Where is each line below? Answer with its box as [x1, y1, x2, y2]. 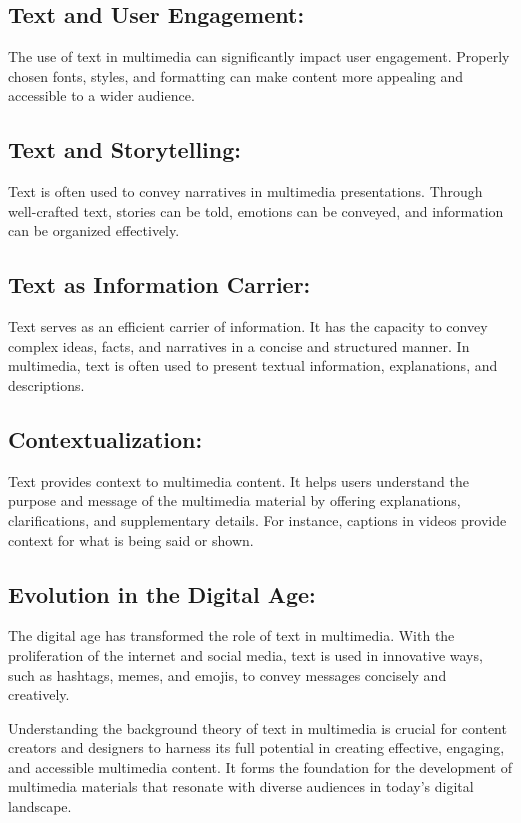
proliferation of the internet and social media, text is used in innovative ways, [8, 644, 483, 665]
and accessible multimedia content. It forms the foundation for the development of [8, 756, 512, 777]
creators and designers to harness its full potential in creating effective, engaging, [8, 737, 505, 758]
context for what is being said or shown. [8, 529, 254, 550]
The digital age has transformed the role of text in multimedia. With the [8, 625, 455, 646]
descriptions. [8, 374, 85, 395]
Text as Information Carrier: [8, 269, 311, 300]
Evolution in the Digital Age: [8, 578, 316, 609]
